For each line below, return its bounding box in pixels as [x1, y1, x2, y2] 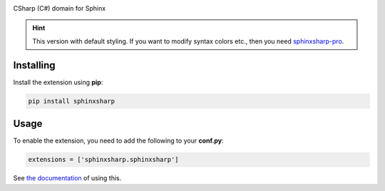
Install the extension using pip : [13, 78, 103, 86]
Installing [13, 59, 56, 71]
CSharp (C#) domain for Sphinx [13, 4, 106, 12]
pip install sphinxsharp [28, 97, 115, 105]
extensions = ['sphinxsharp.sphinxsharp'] [28, 155, 179, 164]
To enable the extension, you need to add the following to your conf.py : [13, 136, 224, 145]
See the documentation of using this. [13, 174, 122, 182]
